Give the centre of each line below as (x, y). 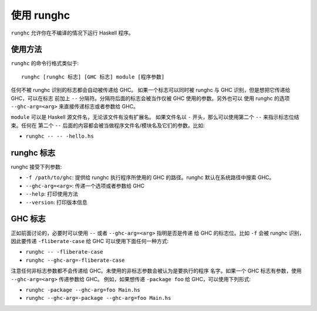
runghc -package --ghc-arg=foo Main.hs (83, 290)
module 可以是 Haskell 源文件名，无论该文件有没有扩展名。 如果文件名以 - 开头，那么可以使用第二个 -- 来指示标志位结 (155, 117)
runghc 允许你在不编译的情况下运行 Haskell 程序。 (72, 33)
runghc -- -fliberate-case (64, 252)
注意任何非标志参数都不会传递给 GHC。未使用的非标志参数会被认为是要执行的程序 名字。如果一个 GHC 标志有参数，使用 (156, 271)
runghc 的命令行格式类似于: (45, 63)
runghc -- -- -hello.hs (60, 136)
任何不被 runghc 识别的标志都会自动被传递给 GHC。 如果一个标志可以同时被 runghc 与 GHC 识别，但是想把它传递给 (151, 90)
